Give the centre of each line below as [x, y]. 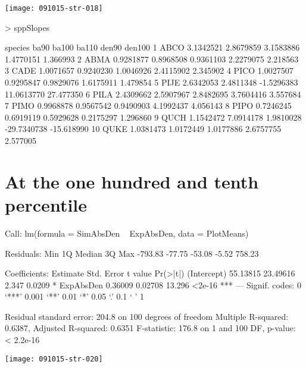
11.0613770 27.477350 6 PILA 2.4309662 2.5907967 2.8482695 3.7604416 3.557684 [153, 94]
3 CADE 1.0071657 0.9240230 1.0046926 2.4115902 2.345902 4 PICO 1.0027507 [149, 70]
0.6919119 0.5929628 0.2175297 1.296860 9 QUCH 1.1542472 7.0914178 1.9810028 [153, 117]
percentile [46, 204]
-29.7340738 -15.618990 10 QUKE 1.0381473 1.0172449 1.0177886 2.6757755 [143, 129]
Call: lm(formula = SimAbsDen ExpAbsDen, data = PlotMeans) [127, 233]
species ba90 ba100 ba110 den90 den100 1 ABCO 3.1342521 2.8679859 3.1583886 [152, 47]
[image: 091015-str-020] [54, 359]
